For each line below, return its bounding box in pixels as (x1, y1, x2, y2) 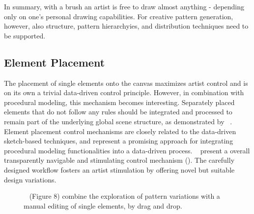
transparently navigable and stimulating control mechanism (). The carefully (4, 155, 235, 165)
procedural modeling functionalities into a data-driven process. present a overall (4, 145, 250, 155)
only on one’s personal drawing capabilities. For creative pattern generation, (4, 11, 233, 21)
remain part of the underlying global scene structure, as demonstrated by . (4, 116, 232, 126)
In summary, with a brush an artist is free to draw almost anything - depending (4, 1, 245, 11)
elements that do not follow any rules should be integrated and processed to (4, 107, 232, 117)
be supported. (4, 30, 46, 40)
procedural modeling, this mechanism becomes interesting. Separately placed (4, 97, 235, 107)
